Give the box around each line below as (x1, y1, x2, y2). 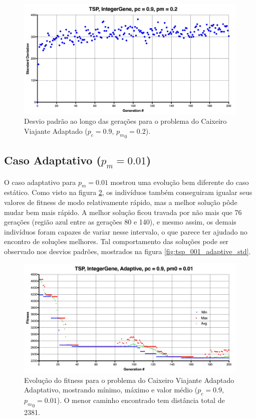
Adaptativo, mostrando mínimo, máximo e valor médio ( (24, 384, 198, 395)
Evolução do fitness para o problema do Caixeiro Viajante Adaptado (24, 374, 234, 385)
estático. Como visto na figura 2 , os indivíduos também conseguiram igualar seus (4, 187, 252, 197)
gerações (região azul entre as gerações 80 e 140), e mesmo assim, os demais (4, 217, 236, 227)
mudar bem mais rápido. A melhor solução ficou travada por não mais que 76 (4, 206, 242, 217)
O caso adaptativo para (4, 176, 76, 187)
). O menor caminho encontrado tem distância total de (57, 395, 225, 405)
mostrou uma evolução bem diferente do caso (110, 176, 249, 187)
